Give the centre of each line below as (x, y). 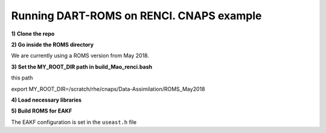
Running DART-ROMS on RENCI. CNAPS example (136, 16)
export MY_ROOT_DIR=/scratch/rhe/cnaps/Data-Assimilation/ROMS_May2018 (108, 89)
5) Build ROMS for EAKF (42, 111)
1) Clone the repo (33, 34)
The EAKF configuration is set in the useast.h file (74, 122)
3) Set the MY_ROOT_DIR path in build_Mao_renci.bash (82, 67)
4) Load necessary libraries (46, 100)
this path (22, 78)
